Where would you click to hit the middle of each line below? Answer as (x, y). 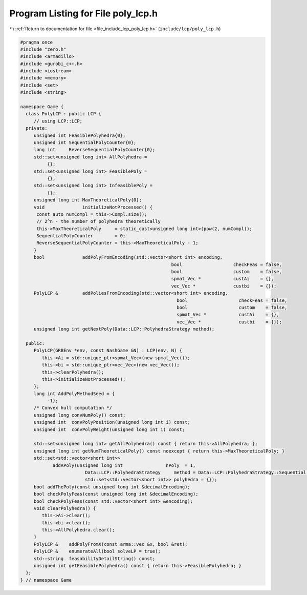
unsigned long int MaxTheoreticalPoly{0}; (87, 200)
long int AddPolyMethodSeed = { (74, 394)
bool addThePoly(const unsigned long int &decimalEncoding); (112, 487)
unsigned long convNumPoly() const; (80, 415)
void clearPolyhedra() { (65, 508)
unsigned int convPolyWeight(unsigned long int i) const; (109, 429)
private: (37, 128)
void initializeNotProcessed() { (93, 207)
